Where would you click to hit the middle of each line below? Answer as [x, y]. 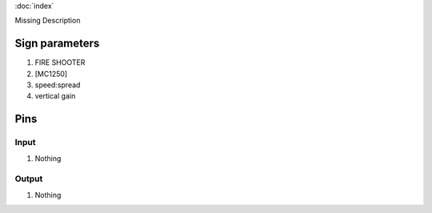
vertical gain [55, 96]
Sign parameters [57, 44]
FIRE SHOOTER [60, 62]
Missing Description [48, 21]
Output [29, 179]
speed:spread [58, 85]
